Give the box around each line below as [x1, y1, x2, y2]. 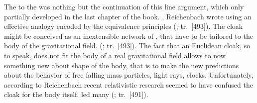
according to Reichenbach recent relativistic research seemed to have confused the [4, 79, 253, 90]
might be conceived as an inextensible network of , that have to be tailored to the [4, 30, 253, 41]
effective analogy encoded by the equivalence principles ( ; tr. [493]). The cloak [4, 21, 243, 31]
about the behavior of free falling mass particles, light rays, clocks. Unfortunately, [4, 70, 254, 80]
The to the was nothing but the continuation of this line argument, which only [4, 1, 244, 11]
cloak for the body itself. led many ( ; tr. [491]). [4, 89, 148, 100]
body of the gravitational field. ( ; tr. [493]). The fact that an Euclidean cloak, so [4, 40, 251, 51]
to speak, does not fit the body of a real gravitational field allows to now [4, 50, 226, 60]
